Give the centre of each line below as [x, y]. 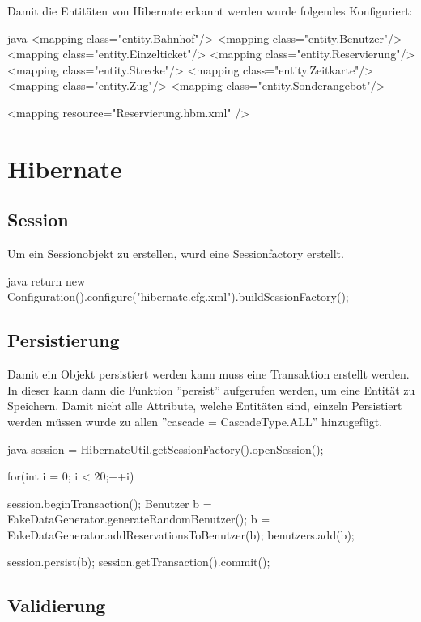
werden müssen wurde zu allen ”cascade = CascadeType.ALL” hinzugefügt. [195, 421]
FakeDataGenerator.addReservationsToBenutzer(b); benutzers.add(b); [181, 534]
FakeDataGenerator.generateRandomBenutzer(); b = [139, 519]
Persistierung [64, 340]
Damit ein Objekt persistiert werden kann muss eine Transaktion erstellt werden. [208, 374]
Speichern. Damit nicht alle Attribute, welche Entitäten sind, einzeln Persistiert [205, 406]
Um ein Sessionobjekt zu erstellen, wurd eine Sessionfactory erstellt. [176, 254]
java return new [47, 280]
